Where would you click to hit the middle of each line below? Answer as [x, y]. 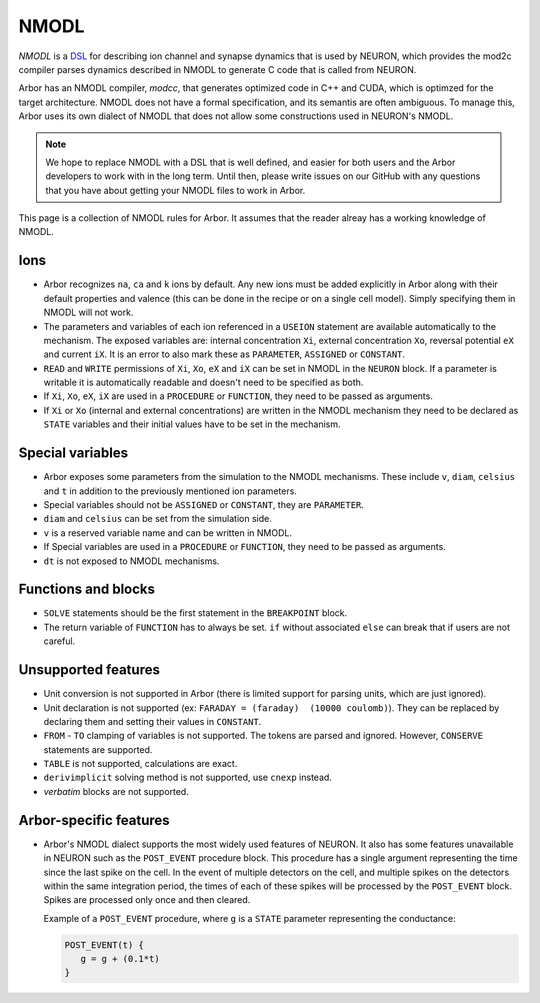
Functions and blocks [86, 589]
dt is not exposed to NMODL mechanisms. [131, 561]
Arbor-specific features [94, 820]
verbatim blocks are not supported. [116, 791]
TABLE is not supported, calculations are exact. [140, 764]
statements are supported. [98, 749]
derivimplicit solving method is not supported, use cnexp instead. [187, 777]
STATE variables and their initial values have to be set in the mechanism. [192, 424]
